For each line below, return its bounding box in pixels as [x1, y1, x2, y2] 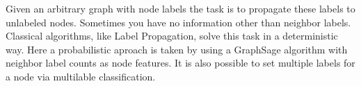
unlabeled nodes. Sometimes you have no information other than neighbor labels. [6, 15, 351, 29]
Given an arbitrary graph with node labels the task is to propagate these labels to [6, 1, 355, 15]
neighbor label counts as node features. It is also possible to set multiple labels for [6, 55, 355, 70]
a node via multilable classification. [6, 69, 156, 83]
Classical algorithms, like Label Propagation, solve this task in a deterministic [6, 28, 338, 43]
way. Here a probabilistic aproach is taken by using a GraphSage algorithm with [6, 42, 348, 56]
